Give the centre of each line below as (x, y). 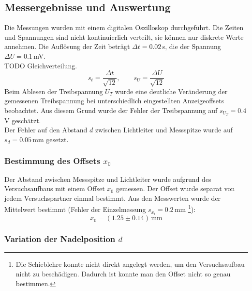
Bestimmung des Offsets (52, 161)
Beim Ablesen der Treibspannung (54, 91)
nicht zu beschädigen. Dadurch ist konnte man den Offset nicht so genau (123, 274)
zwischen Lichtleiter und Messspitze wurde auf (164, 130)
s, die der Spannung (192, 46)
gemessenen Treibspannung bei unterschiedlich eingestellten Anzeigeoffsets (114, 101)
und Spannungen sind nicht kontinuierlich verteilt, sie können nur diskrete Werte (124, 37)
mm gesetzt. (51, 139)
